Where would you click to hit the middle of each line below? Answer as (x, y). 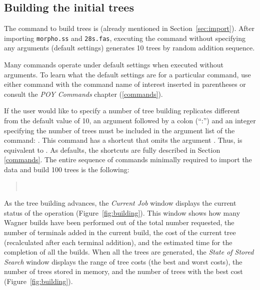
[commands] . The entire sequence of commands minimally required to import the (128, 159)
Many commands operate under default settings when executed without (114, 65)
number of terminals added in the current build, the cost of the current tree (120, 232)
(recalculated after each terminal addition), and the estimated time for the (118, 242)
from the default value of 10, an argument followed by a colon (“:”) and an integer (130, 121)
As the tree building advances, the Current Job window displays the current (120, 203)
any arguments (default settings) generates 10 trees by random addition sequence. (129, 48)
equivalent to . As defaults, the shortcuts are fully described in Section (112, 149)
